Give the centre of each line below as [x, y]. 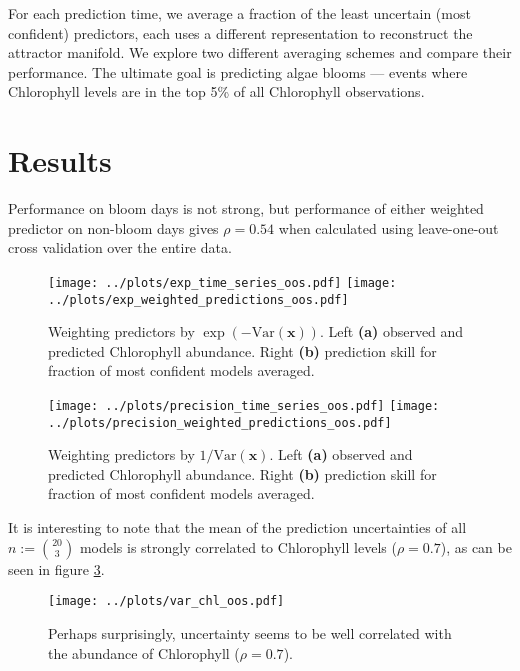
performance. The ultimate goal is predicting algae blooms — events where [238, 71]
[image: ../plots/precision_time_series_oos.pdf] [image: [244, 405]
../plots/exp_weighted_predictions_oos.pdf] [198, 299]
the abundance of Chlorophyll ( [144, 652]
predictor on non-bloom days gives [113, 227]
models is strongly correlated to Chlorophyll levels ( [238, 546]
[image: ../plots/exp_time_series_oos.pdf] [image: [222, 282]
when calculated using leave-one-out [388, 227]
